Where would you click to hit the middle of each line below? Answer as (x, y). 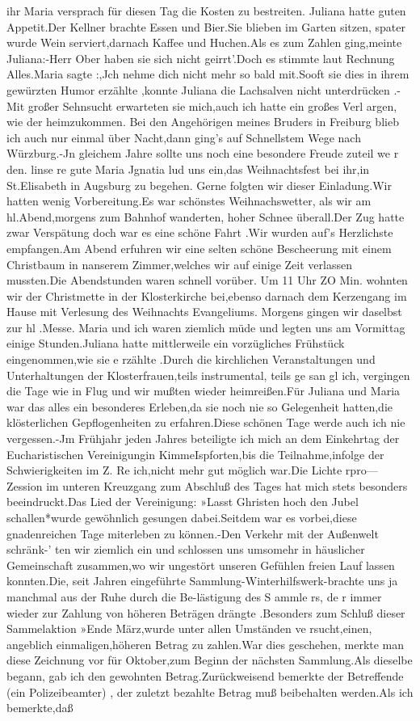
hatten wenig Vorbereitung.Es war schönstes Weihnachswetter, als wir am (189, 201)
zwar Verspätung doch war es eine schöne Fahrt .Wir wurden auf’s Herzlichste (200, 232)
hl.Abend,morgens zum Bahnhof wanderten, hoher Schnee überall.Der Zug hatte (206, 216)
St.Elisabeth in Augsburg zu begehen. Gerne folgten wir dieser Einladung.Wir (199, 185)
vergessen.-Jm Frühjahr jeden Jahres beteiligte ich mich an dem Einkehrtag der (203, 439)
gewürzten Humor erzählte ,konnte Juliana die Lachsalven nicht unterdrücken (198, 89)
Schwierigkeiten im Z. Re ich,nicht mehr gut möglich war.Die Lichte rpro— (192, 470)
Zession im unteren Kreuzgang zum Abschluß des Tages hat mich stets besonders (207, 485)
